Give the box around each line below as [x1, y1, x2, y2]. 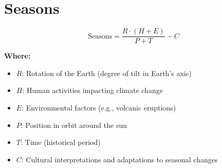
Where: [4, 50, 31, 61]
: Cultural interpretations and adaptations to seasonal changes [21, 154, 218, 164]
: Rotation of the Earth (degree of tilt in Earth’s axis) [22, 67, 192, 78]
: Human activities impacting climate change [22, 85, 163, 96]
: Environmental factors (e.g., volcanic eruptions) [22, 102, 176, 113]
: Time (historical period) [20, 137, 101, 147]
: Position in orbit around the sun [21, 119, 127, 130]
